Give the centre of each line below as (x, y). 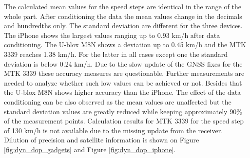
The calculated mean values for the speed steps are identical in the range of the (123, 6)
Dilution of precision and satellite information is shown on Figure (102, 140)
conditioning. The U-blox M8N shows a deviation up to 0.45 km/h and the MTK (125, 44)
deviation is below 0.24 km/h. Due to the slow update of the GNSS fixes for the (123, 63)
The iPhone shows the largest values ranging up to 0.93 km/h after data (112, 35)
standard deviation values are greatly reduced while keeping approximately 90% (123, 111)
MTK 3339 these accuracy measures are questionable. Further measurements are (124, 73)
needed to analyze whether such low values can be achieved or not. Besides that (123, 82)
